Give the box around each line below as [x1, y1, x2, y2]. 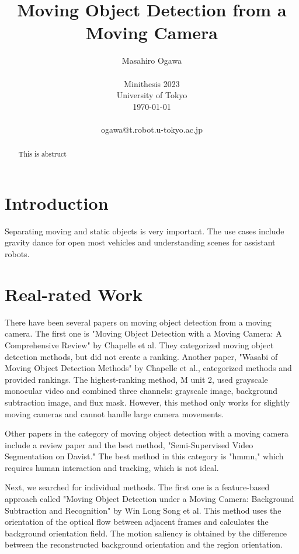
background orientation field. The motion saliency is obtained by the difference [5, 527, 287, 539]
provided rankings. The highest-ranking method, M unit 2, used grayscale [5, 373, 268, 385]
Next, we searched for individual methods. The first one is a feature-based [5, 481, 270, 493]
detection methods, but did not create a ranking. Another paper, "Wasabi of [5, 350, 278, 362]
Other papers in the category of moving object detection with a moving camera [5, 427, 288, 439]
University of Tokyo [116, 89, 187, 101]
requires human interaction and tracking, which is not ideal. [5, 461, 219, 473]
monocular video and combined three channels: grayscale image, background [5, 385, 277, 397]
